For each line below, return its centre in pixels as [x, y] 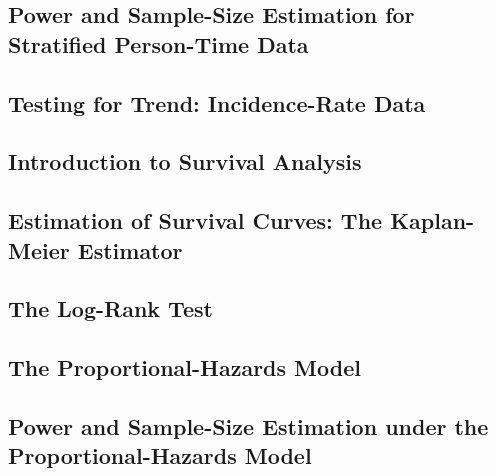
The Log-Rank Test [110, 308]
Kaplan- [432, 220]
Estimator [130, 249]
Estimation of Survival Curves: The [195, 220]
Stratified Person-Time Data [158, 43]
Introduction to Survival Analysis [185, 161]
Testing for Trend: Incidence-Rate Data [217, 102]
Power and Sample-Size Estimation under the [248, 425]
